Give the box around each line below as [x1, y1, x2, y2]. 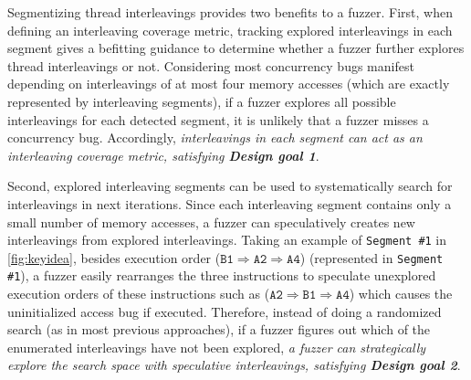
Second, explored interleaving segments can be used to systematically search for [7, 176, 453, 195]
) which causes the [349, 284, 453, 303]
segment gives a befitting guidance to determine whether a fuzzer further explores [7, 38, 465, 58]
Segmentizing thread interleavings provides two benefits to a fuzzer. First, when [7, 3, 453, 21]
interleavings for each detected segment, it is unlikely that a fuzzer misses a [7, 110, 429, 129]
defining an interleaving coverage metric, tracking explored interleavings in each [7, 20, 453, 39]
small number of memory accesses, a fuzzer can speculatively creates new [7, 212, 415, 231]
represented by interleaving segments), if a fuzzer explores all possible [7, 91, 396, 111]
